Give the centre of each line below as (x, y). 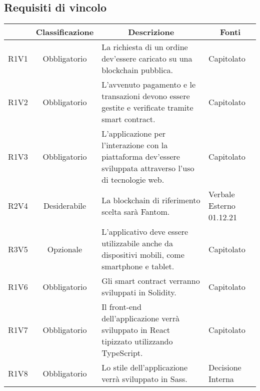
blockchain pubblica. (137, 70)
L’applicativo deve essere (145, 232)
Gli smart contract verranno (151, 281)
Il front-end (121, 307)
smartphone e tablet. (138, 266)
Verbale (222, 194)
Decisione (225, 367)
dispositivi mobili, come (143, 255)
